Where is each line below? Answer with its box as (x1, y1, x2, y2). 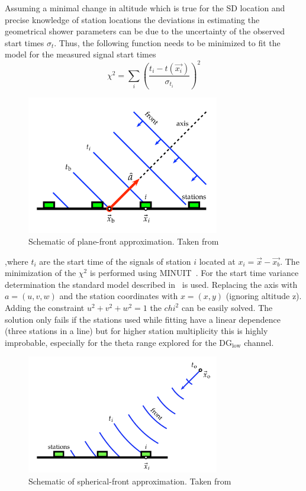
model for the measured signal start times (5, 48, 156, 60)
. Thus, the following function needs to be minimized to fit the (54, 36, 281, 49)
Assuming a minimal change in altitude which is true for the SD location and (5, 2, 285, 14)
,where (5, 255, 28, 267)
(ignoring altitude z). (226, 290, 302, 302)
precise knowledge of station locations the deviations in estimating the (5, 13, 260, 25)
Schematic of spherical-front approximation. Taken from (28, 474, 231, 487)
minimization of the (5, 267, 76, 279)
